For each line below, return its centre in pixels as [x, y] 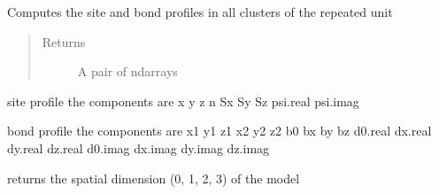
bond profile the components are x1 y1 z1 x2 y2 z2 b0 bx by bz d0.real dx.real [219, 131]
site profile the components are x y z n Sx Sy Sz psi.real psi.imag [183, 101]
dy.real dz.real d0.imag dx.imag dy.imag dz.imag [139, 147]
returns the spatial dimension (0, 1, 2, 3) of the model [154, 178]
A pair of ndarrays [127, 71]
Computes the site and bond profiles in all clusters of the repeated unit [200, 12]
